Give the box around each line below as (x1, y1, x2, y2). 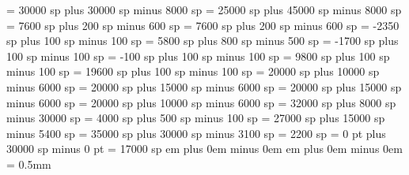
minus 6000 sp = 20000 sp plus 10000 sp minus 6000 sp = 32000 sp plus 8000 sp (6, 94, 396, 110)
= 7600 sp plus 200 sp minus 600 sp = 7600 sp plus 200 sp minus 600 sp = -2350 (6, 17, 400, 33)
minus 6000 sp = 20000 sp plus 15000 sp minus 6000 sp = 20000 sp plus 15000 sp (6, 78, 402, 95)
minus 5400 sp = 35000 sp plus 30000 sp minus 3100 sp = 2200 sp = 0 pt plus (6, 125, 386, 141)
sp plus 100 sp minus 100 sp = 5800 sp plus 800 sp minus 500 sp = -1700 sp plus (6, 32, 399, 49)
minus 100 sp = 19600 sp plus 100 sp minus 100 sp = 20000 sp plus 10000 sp (6, 63, 380, 80)
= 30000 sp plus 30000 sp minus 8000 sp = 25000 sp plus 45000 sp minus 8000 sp (6, 2, 402, 17)
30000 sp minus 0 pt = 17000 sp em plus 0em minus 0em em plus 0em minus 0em (6, 140, 403, 157)
